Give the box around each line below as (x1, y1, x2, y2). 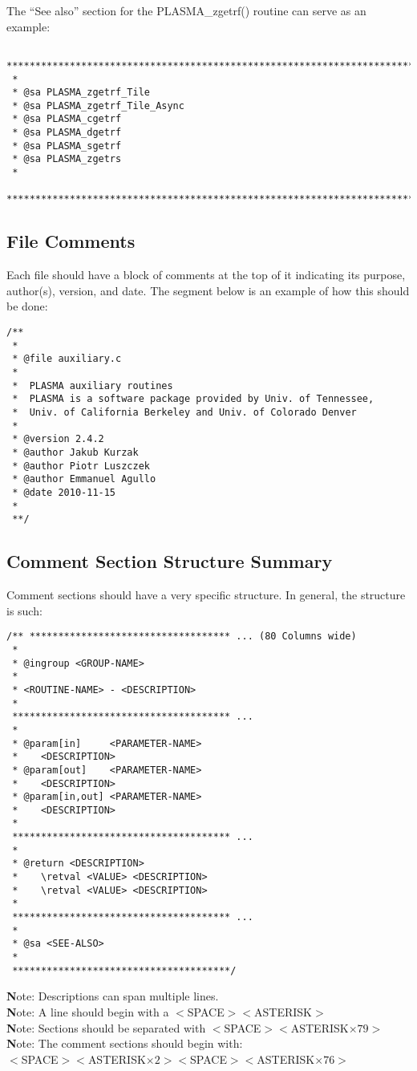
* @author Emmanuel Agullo (12, 473, 156, 485)
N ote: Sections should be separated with (6, 1019, 206, 1036)
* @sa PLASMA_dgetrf (12, 127, 122, 139)
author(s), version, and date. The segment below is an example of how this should (6, 282, 410, 298)
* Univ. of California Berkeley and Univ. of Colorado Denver (12, 406, 357, 418)
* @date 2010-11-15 (12, 486, 116, 498)
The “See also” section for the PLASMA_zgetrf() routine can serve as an (6, 2, 366, 18)
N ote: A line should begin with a (6, 1003, 169, 1020)
